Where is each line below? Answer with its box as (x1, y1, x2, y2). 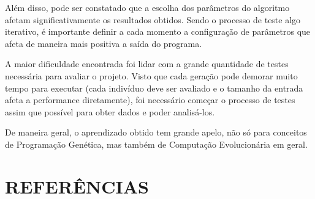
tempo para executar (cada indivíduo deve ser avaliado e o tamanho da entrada (5, 81, 303, 94)
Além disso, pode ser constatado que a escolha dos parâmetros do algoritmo (5, 1, 290, 13)
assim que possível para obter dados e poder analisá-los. (5, 105, 215, 118)
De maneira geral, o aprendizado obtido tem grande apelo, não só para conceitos (5, 126, 307, 139)
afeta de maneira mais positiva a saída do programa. (5, 37, 202, 49)
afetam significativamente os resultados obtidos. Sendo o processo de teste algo (5, 13, 301, 26)
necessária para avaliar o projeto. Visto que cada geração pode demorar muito (5, 69, 298, 82)
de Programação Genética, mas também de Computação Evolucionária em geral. (5, 137, 308, 150)
